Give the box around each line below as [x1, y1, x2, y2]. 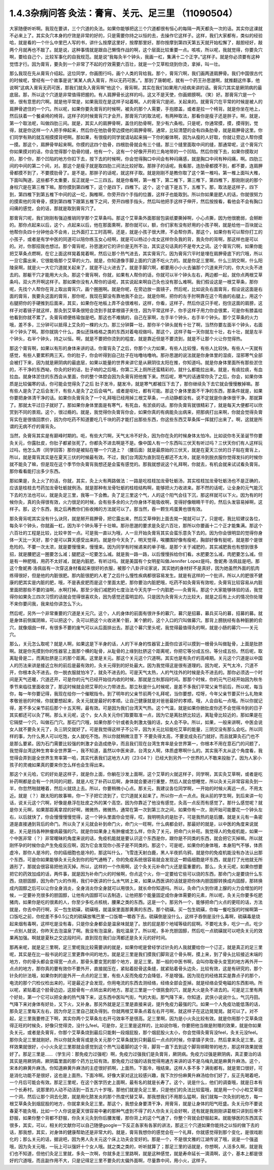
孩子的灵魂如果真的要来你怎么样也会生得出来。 [9, 762, 108, 768]
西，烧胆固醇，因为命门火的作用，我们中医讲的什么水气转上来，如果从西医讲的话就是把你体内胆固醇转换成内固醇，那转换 [9, 878, 263, 884]
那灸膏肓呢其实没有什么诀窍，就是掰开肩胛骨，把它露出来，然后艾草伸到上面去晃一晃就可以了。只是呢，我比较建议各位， [9, 515, 263, 521]
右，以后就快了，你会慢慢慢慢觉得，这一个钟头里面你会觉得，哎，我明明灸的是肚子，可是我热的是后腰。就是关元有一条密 [9, 814, 263, 820]
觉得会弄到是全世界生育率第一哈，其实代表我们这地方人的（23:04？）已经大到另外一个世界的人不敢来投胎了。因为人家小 [9, 755, 262, 761]
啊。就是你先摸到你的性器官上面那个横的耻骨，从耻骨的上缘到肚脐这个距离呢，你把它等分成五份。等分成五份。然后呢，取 [9, 648, 263, 654]
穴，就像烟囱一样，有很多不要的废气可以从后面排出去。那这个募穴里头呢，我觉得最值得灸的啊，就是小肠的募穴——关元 [9, 624, 258, 631]
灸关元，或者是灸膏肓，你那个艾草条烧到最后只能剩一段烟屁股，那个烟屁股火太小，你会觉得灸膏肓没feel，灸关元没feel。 [9, 1030, 261, 1036]
